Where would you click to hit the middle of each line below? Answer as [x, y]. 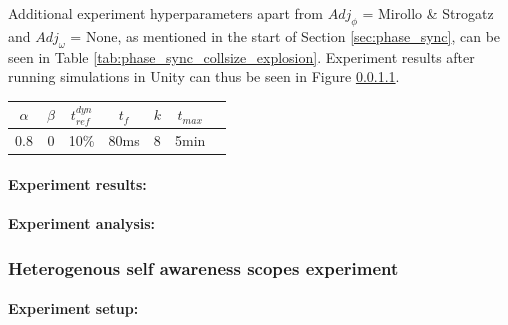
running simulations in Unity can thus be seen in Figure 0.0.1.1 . [204, 76]
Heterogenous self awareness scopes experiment [203, 267]
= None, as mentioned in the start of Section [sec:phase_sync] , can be [285, 35]
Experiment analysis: [82, 223]
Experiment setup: [73, 308]
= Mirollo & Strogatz [428, 13]
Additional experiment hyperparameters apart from [165, 13]
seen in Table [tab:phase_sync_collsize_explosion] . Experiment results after [241, 56]
